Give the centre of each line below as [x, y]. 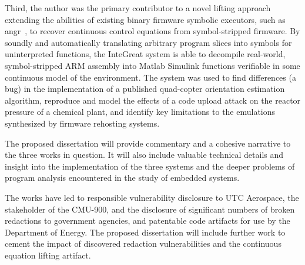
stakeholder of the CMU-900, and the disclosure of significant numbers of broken [150, 209]
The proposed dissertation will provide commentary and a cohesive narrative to [148, 143]
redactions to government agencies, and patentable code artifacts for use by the [148, 221]
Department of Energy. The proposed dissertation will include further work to [145, 232]
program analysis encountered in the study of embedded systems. [122, 178]
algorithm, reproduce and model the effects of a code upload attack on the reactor [153, 100]
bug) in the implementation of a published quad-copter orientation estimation [145, 89]
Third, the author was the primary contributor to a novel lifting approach [138, 8]
